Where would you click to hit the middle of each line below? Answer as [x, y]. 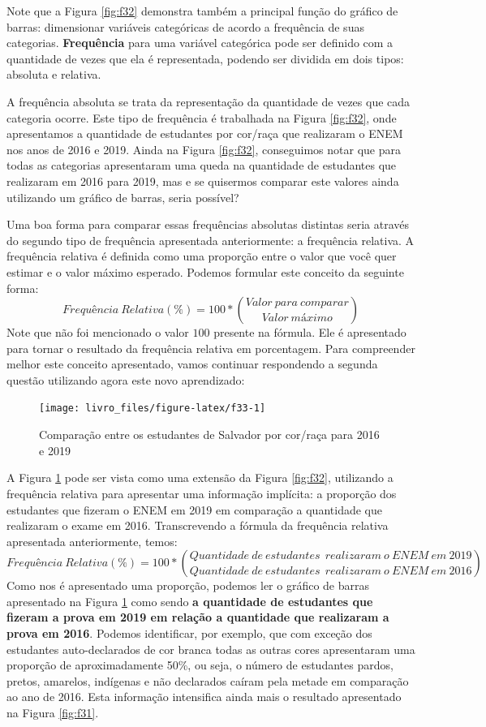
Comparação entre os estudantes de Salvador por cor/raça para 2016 [209, 434]
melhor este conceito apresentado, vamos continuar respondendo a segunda [192, 364]
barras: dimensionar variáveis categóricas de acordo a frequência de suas [185, 26]
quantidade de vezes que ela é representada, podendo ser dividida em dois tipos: [205, 58]
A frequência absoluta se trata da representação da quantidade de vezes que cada [209, 101]
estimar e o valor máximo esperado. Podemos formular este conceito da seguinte [205, 271]
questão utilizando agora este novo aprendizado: [126, 379]
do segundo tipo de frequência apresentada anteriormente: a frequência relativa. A [211, 240]
